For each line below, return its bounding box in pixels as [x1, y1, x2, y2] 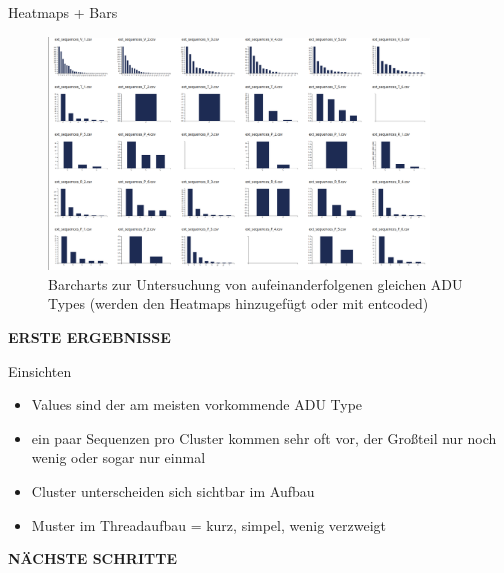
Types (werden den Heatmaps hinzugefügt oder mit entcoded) [48, 293, 429, 314]
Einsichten [8, 360, 72, 381]
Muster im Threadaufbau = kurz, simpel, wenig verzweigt [31, 514, 386, 535]
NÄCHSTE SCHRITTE [8, 548, 177, 569]
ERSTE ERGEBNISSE [8, 327, 171, 348]
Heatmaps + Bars [8, 2, 118, 22]
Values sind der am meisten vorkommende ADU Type [31, 394, 363, 415]
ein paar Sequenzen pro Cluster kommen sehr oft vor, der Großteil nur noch [31, 427, 497, 448]
